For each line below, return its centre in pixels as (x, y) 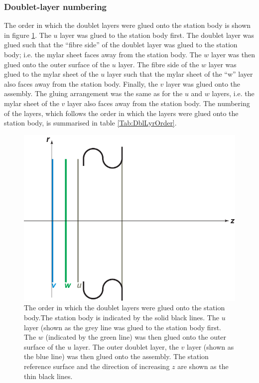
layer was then (233, 54)
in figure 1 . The (28, 35)
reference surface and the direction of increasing (97, 366)
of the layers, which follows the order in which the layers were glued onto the (121, 113)
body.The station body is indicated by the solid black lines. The (122, 317)
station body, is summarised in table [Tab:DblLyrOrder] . (90, 123)
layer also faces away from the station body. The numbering (159, 103)
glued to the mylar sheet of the (51, 74)
